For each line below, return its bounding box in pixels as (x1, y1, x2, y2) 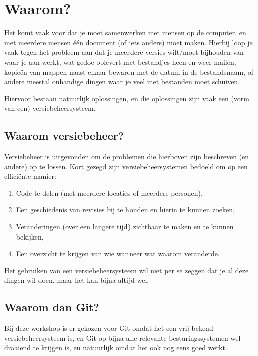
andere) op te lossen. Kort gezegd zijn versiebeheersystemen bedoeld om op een (4, 161, 248, 171)
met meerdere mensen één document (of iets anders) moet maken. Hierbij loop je (4, 37, 253, 47)
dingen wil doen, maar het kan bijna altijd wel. (4, 275, 149, 285)
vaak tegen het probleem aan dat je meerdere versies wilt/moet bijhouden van (4, 47, 244, 57)
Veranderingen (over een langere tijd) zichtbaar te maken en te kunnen (16, 221, 234, 232)
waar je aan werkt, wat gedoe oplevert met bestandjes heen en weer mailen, (4, 56, 236, 67)
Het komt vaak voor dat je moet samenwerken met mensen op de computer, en (4, 27, 246, 38)
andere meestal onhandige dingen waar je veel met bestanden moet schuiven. (4, 76, 240, 87)
